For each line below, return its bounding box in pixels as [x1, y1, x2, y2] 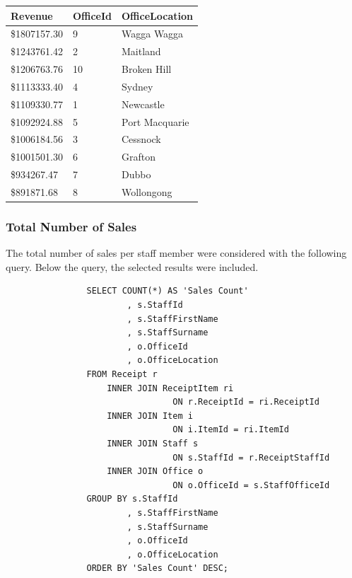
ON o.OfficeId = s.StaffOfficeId [172, 480, 330, 490]
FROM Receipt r [86, 369, 158, 379]
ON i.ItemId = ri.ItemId [172, 424, 289, 435]
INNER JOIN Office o [107, 466, 204, 477]
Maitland [122, 44, 161, 59]
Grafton [122, 149, 156, 164]
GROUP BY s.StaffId [86, 494, 178, 504]
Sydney [122, 79, 153, 93]
